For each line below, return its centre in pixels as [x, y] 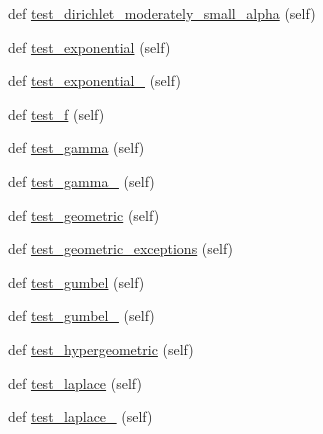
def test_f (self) [56, 113]
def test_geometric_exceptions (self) [121, 248]
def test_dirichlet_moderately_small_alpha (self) [162, 13]
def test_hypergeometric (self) [101, 348]
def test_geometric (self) [84, 214]
